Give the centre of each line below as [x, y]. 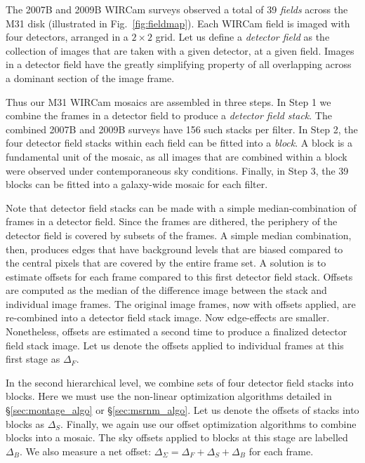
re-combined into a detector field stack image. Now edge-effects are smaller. [168, 317]
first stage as [33, 359]
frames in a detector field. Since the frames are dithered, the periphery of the [172, 221]
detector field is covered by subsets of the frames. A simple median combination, [179, 235]
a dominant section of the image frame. [90, 78]
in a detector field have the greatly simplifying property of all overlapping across [179, 64]
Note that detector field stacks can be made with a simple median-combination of [181, 207]
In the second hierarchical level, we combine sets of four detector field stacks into [180, 382]
